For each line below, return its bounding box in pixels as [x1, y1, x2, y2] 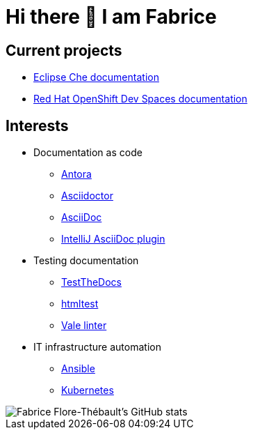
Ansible [61, 362, 95, 375]
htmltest [61, 298, 99, 310]
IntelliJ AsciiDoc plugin [61, 233, 165, 245]
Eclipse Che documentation [33, 71, 159, 84]
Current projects [6, 41, 122, 59]
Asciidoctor [61, 190, 113, 202]
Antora [61, 168, 92, 181]
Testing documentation [33, 254, 139, 267]
